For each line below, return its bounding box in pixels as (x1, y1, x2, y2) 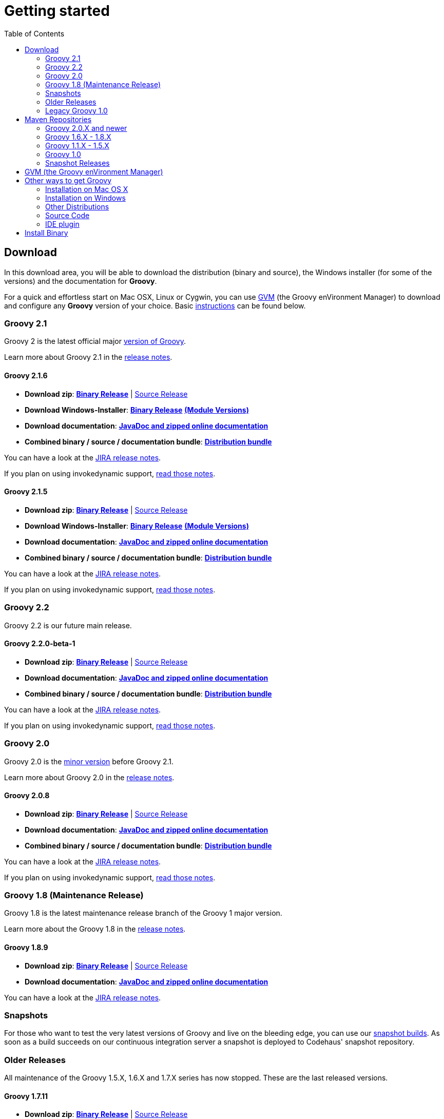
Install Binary (25, 228, 68, 237)
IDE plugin (45, 219, 80, 228)
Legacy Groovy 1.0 (45, 106, 108, 115)
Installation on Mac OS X (45, 184, 128, 194)
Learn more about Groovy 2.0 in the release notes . (4, 773, 175, 782)
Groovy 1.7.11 (4, 1091, 48, 1101)
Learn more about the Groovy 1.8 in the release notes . (4, 924, 186, 934)
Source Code (45, 210, 90, 220)
